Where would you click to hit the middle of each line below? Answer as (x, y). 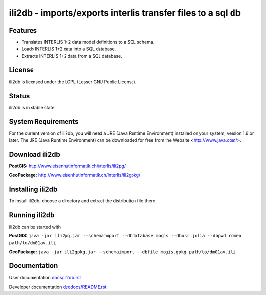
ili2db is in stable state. (33, 107)
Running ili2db (32, 215)
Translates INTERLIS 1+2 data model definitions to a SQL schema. (88, 42)
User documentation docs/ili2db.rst (45, 278)
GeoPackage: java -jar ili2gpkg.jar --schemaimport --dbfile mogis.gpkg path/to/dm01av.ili (122, 252)
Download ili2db (34, 154)
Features (23, 30)
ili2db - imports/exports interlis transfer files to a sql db (125, 13)
